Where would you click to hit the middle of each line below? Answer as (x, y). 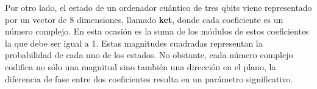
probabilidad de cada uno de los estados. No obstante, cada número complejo (149, 55)
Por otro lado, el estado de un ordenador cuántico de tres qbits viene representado (158, 7)
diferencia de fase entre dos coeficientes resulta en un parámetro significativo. (149, 78)
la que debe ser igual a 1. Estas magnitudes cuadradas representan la (134, 43)
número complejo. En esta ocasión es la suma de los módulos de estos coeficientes (157, 31)
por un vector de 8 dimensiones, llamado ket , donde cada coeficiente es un (144, 19)
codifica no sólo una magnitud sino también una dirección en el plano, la (141, 66)
